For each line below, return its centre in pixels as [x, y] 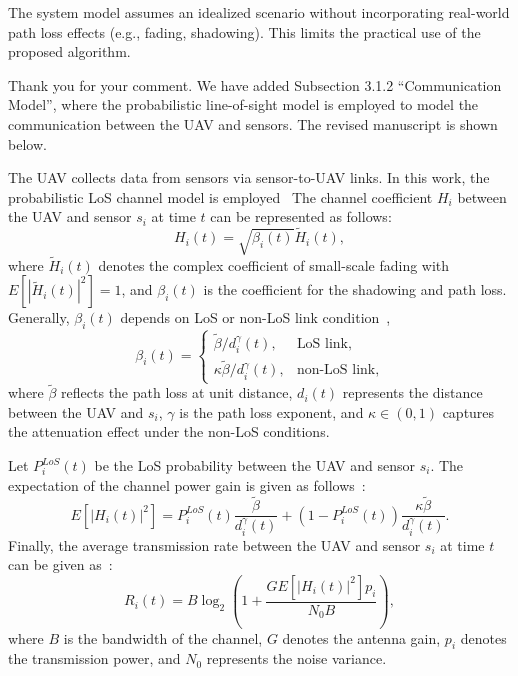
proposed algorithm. [69, 51]
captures [468, 411]
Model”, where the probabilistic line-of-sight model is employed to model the [243, 104]
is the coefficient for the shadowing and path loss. [355, 289]
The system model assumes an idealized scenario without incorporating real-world [259, 12]
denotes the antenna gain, [361, 637]
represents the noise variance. [296, 658]
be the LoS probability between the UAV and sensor [254, 465]
